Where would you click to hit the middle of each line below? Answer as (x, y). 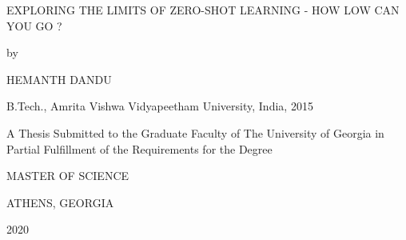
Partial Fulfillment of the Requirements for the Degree (139, 148)
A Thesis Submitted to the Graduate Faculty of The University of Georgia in (195, 132)
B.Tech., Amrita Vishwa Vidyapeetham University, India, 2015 (160, 106)
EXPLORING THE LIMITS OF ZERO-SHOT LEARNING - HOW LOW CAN (203, 10)
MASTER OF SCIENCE (68, 176)
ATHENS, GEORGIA (60, 202)
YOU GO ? (34, 25)
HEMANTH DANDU (59, 79)
